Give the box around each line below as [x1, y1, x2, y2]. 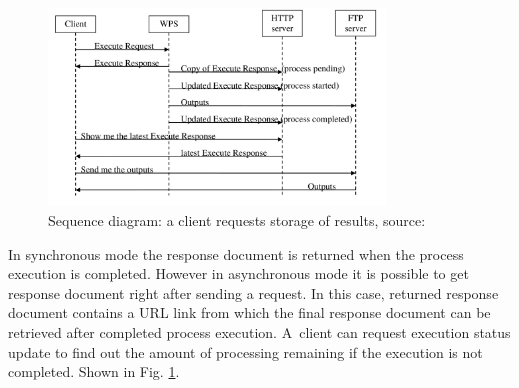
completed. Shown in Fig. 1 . [8, 361, 180, 382]
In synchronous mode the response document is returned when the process [8, 243, 464, 264]
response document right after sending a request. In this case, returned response [8, 282, 499, 303]
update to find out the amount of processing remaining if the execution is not [8, 341, 483, 362]
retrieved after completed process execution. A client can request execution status [8, 321, 511, 342]
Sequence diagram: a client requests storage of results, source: [48, 210, 426, 230]
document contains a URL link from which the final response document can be [8, 302, 491, 323]
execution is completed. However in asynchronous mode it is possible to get [8, 263, 469, 284]
